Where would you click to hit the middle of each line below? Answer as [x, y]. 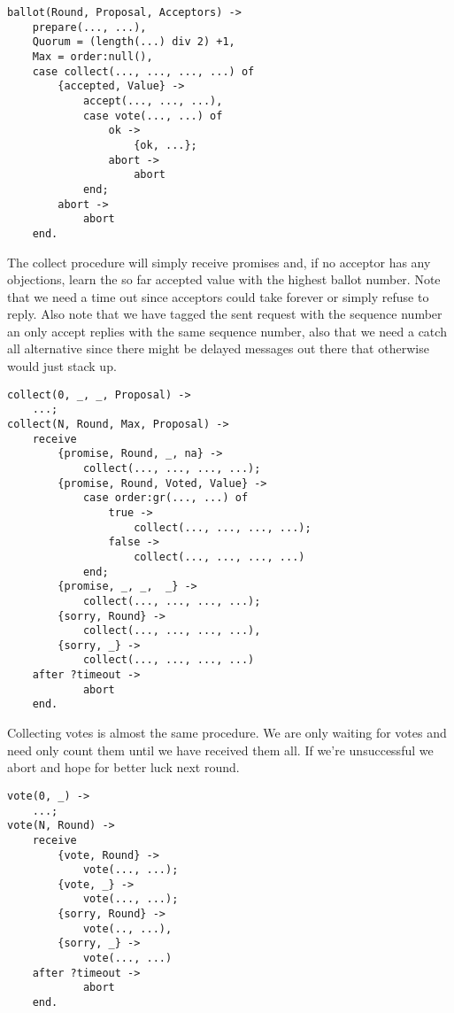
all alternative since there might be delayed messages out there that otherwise [218, 348]
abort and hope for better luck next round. [123, 767]
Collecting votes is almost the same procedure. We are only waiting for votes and [227, 733]
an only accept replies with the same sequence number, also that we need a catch [227, 331]
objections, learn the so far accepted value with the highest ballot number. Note [224, 279]
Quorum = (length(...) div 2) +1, [134, 42]
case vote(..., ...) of [153, 116]
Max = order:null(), [92, 56]
